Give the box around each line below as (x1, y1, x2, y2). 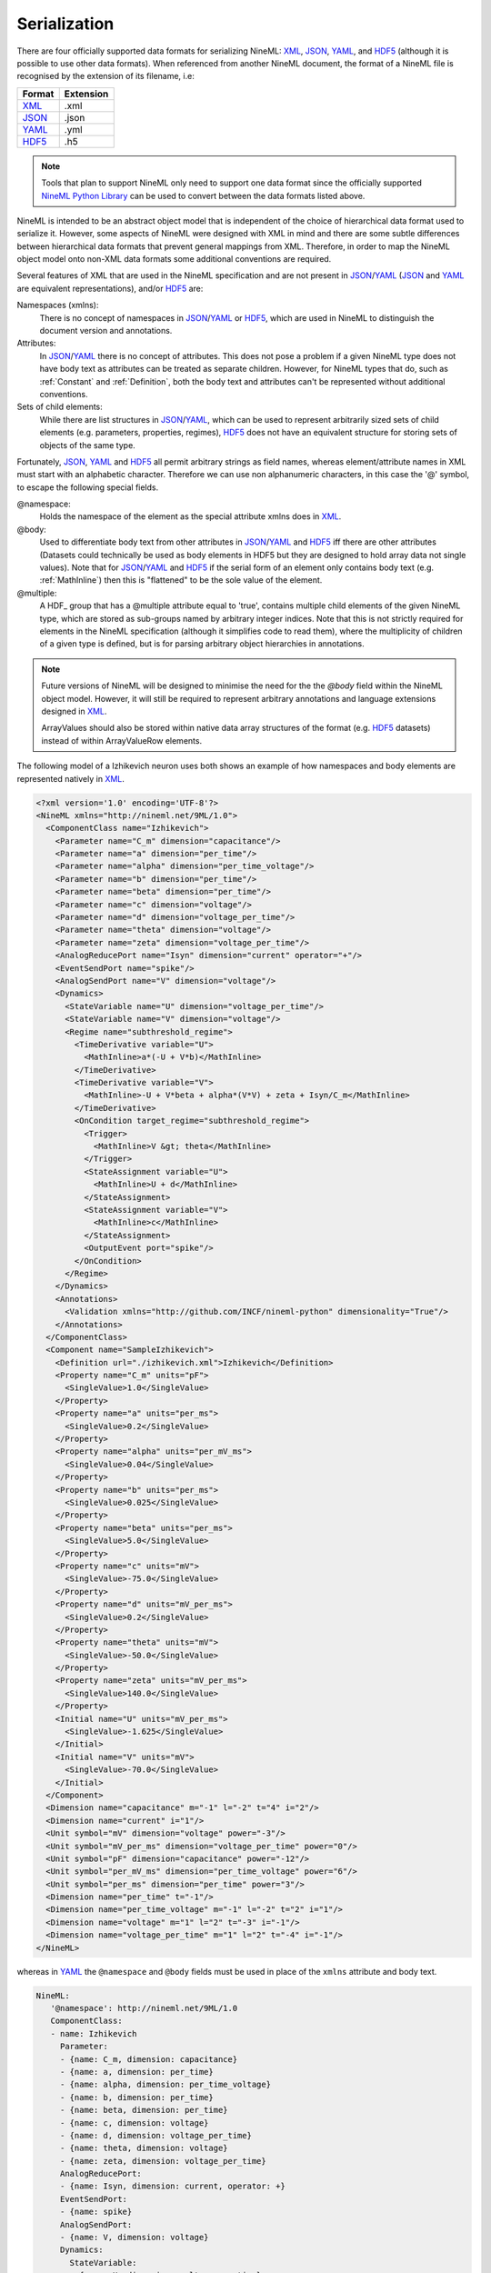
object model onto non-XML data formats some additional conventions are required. (16, 254, 332, 265)
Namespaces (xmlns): (16, 300, 99, 311)
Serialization (16, 14, 115, 34)
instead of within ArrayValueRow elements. (41, 735, 203, 746)
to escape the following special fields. (16, 482, 159, 493)
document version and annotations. (39, 325, 173, 336)
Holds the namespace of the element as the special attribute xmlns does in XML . (39, 511, 342, 522)
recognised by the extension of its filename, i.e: (16, 71, 195, 82)
